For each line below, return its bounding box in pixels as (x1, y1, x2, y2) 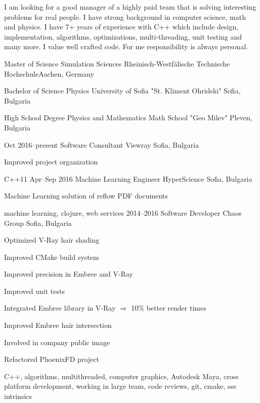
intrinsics (4, 391, 32, 401)
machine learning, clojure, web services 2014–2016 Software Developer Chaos (4, 207, 242, 218)
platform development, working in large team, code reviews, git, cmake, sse (4, 381, 237, 391)
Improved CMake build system (4, 251, 99, 262)
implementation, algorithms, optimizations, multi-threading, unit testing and (4, 31, 242, 42)
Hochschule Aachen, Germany (4, 68, 94, 79)
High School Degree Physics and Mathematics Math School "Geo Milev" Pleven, (4, 112, 252, 123)
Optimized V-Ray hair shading (4, 234, 100, 245)
